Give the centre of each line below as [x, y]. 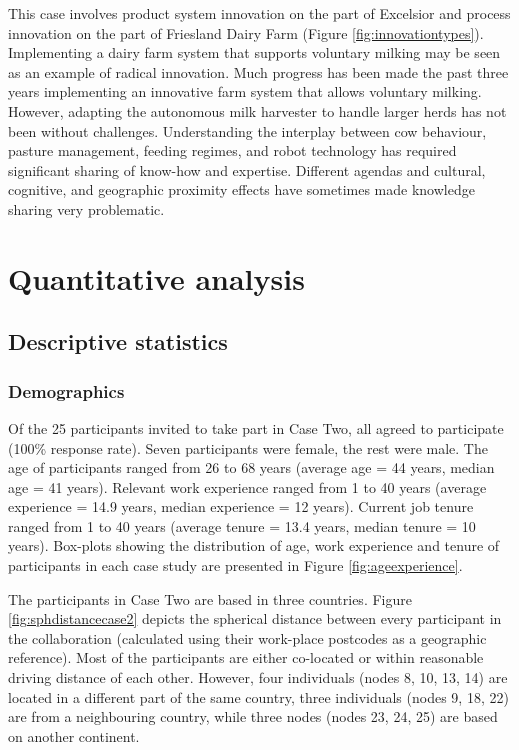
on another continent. [74, 735]
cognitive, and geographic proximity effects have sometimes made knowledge [241, 189]
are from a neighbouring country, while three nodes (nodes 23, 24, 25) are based [253, 716]
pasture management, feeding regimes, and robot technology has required [232, 150]
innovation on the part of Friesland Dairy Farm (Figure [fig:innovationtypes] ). [246, 32]
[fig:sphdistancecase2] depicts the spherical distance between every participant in [255, 618]
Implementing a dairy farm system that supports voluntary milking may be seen [254, 52]
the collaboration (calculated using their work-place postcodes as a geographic [247, 637]
